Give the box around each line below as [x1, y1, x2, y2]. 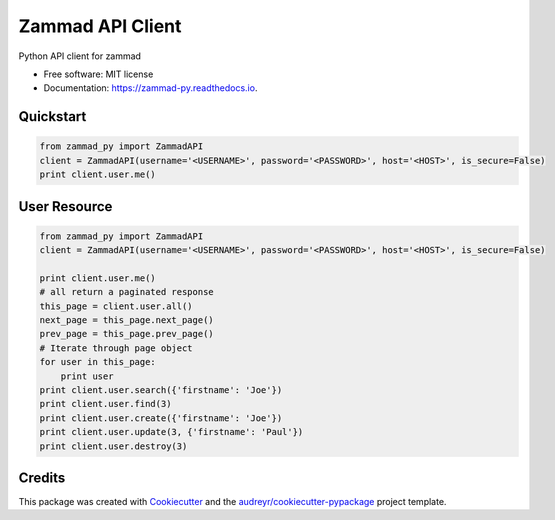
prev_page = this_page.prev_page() [39, 328, 214, 340]
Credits [18, 469, 66, 486]
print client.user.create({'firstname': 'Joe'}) [39, 412, 283, 424]
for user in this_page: [39, 356, 157, 368]
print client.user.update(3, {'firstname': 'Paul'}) [39, 426, 304, 438]
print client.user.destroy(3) [39, 440, 188, 452]
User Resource [18, 198, 113, 215]
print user [60, 370, 114, 382]
